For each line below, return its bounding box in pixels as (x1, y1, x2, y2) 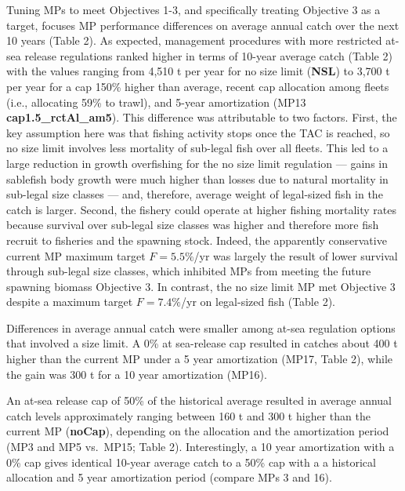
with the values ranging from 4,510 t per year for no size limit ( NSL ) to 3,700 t (6, 63, 390, 79)
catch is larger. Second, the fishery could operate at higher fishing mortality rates (6, 201, 396, 217)
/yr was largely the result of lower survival (193, 247, 398, 264)
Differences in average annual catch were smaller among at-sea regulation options (6, 319, 396, 336)
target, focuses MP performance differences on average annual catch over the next (6, 16, 400, 33)
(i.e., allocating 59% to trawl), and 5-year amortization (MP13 (6, 93, 306, 110)
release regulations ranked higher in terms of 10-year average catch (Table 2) (24, 47, 392, 64)
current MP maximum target (6, 247, 146, 264)
